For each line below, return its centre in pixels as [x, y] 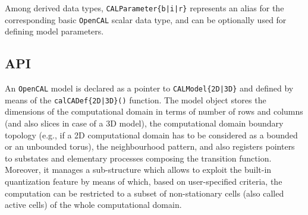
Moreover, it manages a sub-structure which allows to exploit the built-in [138, 170]
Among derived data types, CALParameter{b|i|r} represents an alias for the [144, 8]
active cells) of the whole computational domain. [93, 205]
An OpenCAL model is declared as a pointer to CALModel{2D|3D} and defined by [149, 88]
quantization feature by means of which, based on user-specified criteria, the [144, 181]
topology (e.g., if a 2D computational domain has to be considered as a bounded [151, 135]
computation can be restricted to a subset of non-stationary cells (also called [144, 193]
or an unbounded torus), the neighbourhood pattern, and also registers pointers [150, 146]
